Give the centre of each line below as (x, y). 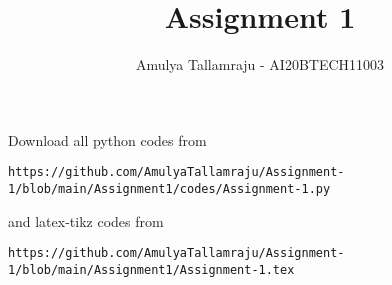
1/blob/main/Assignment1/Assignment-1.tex (151, 269)
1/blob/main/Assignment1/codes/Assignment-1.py (169, 188)
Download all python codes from (107, 139)
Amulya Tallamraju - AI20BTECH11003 (260, 64)
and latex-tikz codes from (86, 220)
